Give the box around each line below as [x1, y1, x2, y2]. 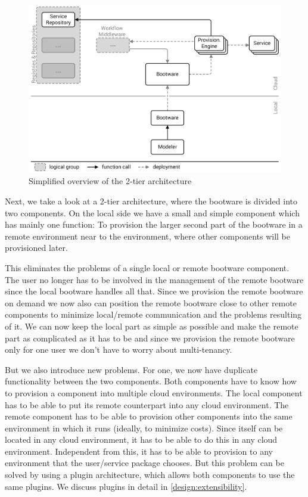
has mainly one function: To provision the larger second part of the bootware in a [5, 218, 303, 231]
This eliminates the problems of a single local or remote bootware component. [5, 261, 290, 274]
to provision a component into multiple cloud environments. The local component [5, 386, 303, 399]
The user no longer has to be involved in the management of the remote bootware [5, 273, 304, 285]
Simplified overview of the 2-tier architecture [29, 175, 192, 187]
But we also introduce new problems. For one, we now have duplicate [5, 363, 258, 375]
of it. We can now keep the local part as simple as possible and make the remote [5, 319, 298, 332]
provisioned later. [5, 241, 68, 254]
